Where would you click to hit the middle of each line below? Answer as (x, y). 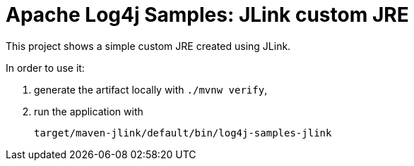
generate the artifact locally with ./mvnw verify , (151, 89)
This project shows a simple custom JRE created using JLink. (148, 46)
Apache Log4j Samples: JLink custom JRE (207, 15)
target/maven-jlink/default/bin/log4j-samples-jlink (183, 133)
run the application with (89, 111)
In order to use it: (45, 68)
